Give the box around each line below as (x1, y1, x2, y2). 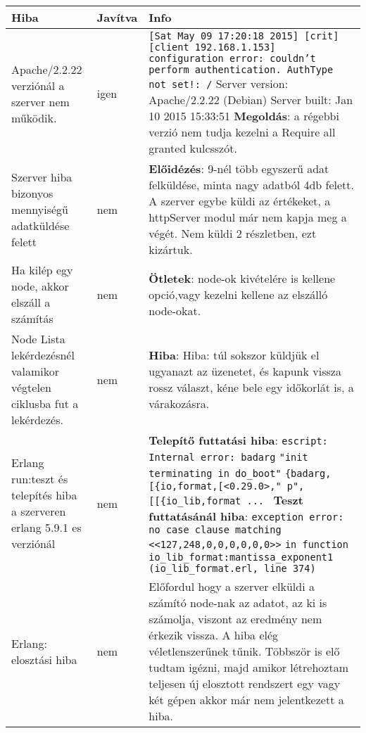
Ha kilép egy (11, 262, 73, 278)
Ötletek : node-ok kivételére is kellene (149, 269, 336, 286)
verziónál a (11, 77, 65, 94)
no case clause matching (149, 524, 282, 535)
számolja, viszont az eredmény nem (149, 611, 322, 627)
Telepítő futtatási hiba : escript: (149, 432, 328, 448)
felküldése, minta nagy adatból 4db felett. (149, 177, 355, 193)
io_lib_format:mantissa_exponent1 (149, 552, 334, 563)
